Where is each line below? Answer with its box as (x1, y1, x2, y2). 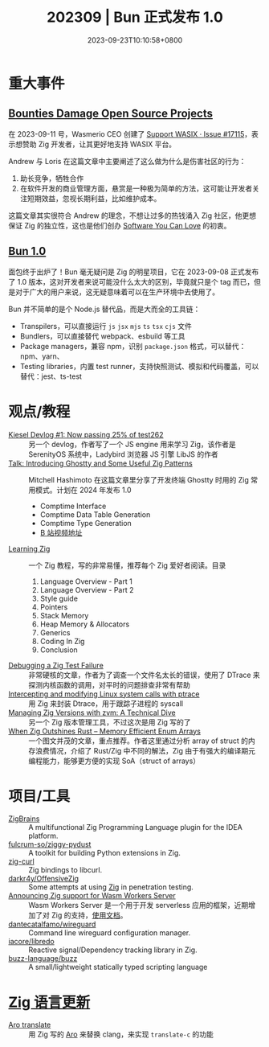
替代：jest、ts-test (19, 372, 83, 381)
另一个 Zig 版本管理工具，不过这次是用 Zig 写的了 (28, 717, 191, 727)
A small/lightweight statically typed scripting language (28, 963, 208, 972)
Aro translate (8, 1020, 51, 1030)
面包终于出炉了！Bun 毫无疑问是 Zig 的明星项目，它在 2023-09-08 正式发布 (8, 267, 259, 277)
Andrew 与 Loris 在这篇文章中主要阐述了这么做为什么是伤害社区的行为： (8, 156, 247, 166)
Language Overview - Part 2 (39, 585, 134, 594)
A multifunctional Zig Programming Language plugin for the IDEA (28, 823, 243, 832)
